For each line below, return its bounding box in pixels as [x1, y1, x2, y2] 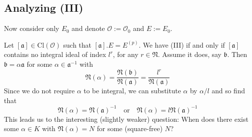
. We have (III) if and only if [139, 39, 225, 50]
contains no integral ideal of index [4, 49, 106, 59]
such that [63, 39, 92, 50]
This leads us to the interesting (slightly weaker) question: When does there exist [4, 113, 249, 124]
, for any [112, 49, 139, 59]
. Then [227, 49, 248, 59]
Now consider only [4, 23, 59, 33]
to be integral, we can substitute [84, 85, 181, 96]
